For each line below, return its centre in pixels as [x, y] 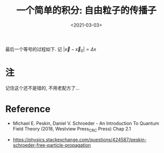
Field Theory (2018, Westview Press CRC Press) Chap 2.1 [72, 129]
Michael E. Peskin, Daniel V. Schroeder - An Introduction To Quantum [86, 123]
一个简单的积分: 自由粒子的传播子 [86, 11]
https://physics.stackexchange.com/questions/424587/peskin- [80, 140]
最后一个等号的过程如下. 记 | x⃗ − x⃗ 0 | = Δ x [51, 50]
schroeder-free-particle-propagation [52, 145]
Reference [28, 109]
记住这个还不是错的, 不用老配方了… [42, 88]
